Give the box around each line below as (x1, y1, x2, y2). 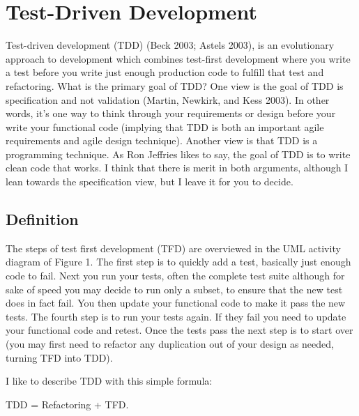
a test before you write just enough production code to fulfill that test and (6, 65, 324, 79)
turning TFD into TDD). (6, 350, 113, 364)
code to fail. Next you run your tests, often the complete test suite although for (6, 268, 345, 283)
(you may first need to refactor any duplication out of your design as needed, (6, 337, 334, 351)
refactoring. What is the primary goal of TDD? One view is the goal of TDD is (6, 78, 344, 93)
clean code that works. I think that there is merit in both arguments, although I (6, 160, 349, 175)
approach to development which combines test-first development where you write (6, 51, 351, 66)
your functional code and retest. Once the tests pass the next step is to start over (6, 323, 353, 337)
